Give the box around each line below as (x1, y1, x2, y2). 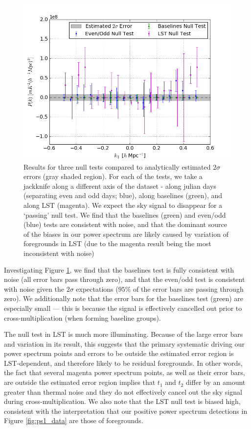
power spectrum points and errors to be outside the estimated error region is (4, 348, 234, 358)
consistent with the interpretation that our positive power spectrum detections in (4, 405, 248, 416)
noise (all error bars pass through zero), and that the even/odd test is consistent (4, 274, 245, 284)
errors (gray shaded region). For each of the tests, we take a (23, 171, 203, 181)
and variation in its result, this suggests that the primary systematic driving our (4, 338, 245, 349)
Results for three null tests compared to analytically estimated (23, 161, 211, 172)
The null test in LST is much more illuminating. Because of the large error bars (4, 329, 243, 339)
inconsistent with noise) (23, 248, 94, 258)
